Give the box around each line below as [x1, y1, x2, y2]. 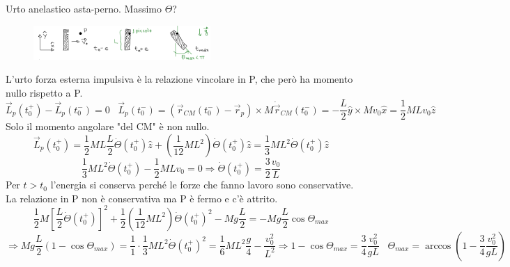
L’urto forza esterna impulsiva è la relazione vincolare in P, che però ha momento [6, 72, 353, 86]
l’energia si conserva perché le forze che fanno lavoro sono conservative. [50, 177, 354, 192]
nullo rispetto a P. [6, 85, 83, 99]
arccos [424, 241, 451, 251]
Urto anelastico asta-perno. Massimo [6, 1, 162, 15]
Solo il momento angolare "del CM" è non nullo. [6, 119, 210, 133]
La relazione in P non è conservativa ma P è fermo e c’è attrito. [6, 191, 278, 205]
